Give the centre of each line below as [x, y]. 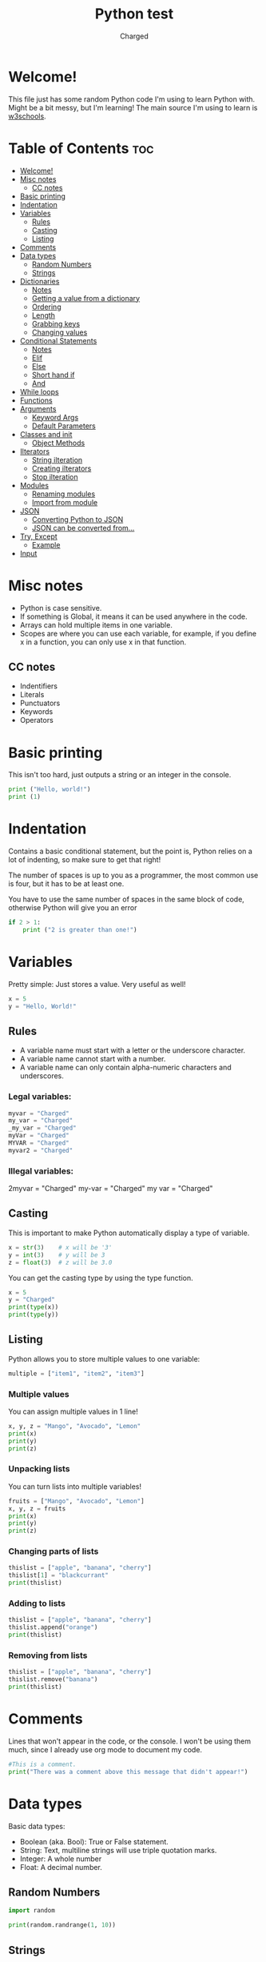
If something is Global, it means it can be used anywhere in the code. [133, 616]
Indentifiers [39, 686]
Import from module [65, 502]
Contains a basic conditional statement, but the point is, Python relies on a [131, 851]
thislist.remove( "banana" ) [53, 1679]
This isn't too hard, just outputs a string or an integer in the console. [120, 775]
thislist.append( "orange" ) [53, 1627]
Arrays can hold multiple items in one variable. [96, 624]
